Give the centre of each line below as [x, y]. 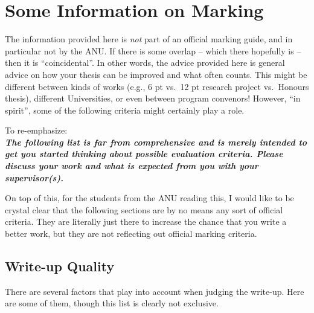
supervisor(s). [34, 177]
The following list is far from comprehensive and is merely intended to [156, 142]
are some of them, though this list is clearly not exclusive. [112, 303]
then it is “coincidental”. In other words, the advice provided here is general [145, 63]
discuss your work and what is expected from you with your [132, 166]
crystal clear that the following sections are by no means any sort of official [144, 209]
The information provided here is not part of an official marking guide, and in [149, 39]
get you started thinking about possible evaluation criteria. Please [144, 154]
